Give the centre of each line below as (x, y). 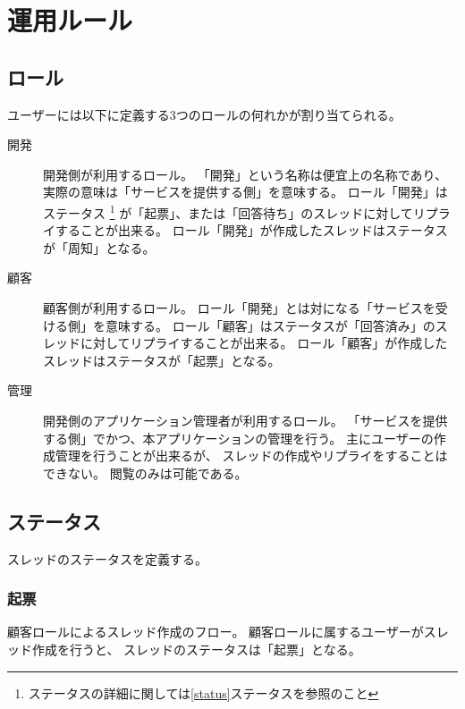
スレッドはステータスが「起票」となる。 (162, 360)
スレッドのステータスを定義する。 (107, 558)
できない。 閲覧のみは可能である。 (145, 473)
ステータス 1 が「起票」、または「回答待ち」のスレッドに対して (228, 211)
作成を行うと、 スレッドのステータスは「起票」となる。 (196, 649)
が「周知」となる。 (99, 247)
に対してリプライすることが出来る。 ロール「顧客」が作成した (264, 343)
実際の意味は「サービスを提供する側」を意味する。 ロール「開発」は (245, 192)
